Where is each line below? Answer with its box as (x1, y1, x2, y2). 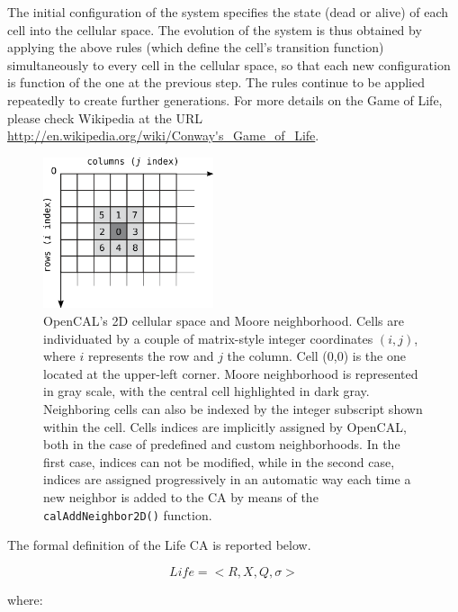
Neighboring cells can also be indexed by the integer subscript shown (43, 399, 423, 418)
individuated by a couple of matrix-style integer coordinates (43, 328, 373, 347)
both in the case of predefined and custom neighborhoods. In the (43, 435, 400, 454)
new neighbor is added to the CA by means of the (43, 487, 319, 506)
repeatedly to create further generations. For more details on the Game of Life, (7, 90, 443, 109)
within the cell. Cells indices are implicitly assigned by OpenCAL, (43, 417, 407, 436)
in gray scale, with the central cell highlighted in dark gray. (43, 382, 370, 400)
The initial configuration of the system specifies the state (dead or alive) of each (7, 3, 449, 21)
